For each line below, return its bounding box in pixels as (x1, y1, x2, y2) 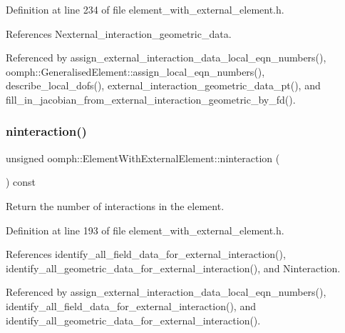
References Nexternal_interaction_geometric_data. (6, 26, 232, 41)
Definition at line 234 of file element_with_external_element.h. (6, 2, 284, 16)
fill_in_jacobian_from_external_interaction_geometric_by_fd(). (6, 91, 296, 106)
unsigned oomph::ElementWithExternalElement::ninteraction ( (6, 150, 280, 165)
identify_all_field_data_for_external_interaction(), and (6, 298, 256, 313)
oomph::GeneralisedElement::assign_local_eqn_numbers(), (6, 64, 265, 79)
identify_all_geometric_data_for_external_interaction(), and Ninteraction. (6, 260, 341, 275)
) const (6, 174, 36, 189)
